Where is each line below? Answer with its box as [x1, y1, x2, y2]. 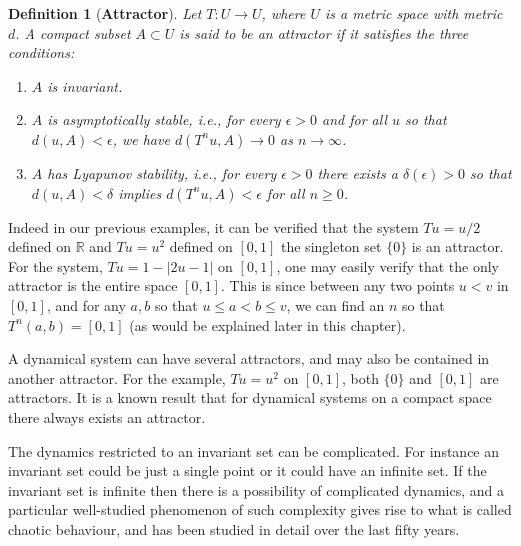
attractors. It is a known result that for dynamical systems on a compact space [8, 387, 492, 408]
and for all [322, 109, 388, 130]
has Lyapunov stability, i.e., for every [47, 162, 277, 183]
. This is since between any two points [220, 275, 455, 296]
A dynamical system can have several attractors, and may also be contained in [8, 348, 490, 369]
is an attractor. [411, 236, 504, 257]
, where [261, 3, 306, 23]
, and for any [46, 294, 126, 315]
